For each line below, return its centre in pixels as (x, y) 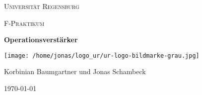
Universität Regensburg (42, 6)
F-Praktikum (24, 23)
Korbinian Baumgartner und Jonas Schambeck (75, 71)
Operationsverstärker (41, 40)
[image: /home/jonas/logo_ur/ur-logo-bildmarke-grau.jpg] (102, 55)
